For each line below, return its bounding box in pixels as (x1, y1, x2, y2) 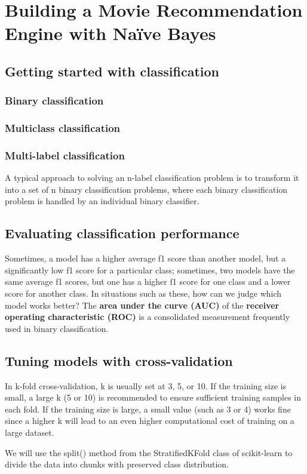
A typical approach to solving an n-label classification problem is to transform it (5, 171, 299, 184)
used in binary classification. (5, 322, 109, 334)
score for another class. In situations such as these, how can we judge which (5, 287, 282, 300)
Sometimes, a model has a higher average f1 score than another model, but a (5, 252, 286, 264)
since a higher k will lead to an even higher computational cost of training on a (5, 414, 294, 427)
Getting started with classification (5, 61, 219, 80)
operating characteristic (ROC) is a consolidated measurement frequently (5, 310, 290, 323)
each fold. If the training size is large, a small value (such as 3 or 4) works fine (5, 402, 291, 415)
